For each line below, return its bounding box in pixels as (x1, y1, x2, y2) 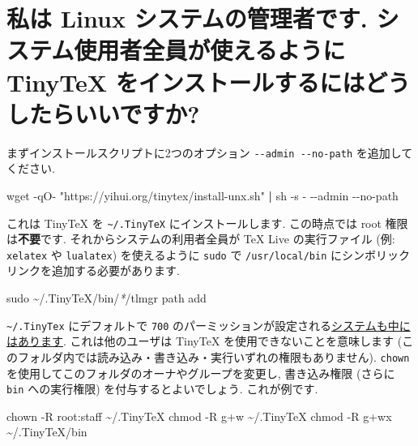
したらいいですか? (6, 96, 200, 130)
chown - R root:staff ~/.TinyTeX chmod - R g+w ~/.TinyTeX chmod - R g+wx (6, 407, 392, 424)
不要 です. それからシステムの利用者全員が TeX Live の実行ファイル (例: (18, 230, 395, 247)
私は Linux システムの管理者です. (6, 2, 368, 35)
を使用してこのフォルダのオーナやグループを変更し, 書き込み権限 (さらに (6, 364, 395, 381)
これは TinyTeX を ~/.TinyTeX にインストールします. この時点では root (6, 214, 382, 231)
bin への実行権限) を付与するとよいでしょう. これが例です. (6, 380, 318, 397)
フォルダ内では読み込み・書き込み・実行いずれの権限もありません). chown (17, 348, 410, 365)
